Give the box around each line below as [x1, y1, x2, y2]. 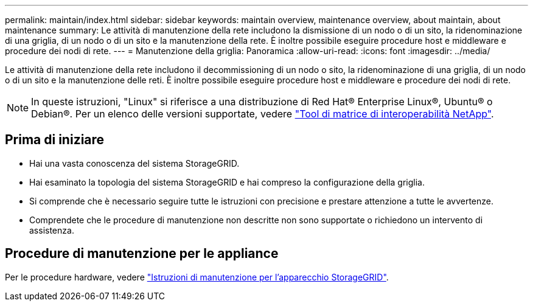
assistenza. [29, 224, 74, 235]
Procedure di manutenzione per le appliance [5, 246, 279, 262]
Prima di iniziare [5, 132, 105, 148]
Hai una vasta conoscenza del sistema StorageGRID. [29, 158, 240, 169]
